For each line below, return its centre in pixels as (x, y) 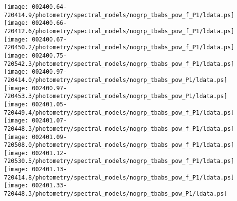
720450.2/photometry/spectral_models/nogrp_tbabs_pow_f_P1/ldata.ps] (119, 48)
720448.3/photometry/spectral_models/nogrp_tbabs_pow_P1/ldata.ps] (116, 194)
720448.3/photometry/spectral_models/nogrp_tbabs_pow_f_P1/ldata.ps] (119, 129)
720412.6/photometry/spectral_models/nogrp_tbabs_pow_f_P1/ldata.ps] (119, 31)
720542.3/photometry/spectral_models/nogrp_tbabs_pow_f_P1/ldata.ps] (119, 64)
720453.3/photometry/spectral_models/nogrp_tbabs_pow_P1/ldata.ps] (116, 96)
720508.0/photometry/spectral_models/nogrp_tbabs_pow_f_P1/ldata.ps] (119, 145)
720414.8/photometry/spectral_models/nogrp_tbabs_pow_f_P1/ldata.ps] (119, 177)
